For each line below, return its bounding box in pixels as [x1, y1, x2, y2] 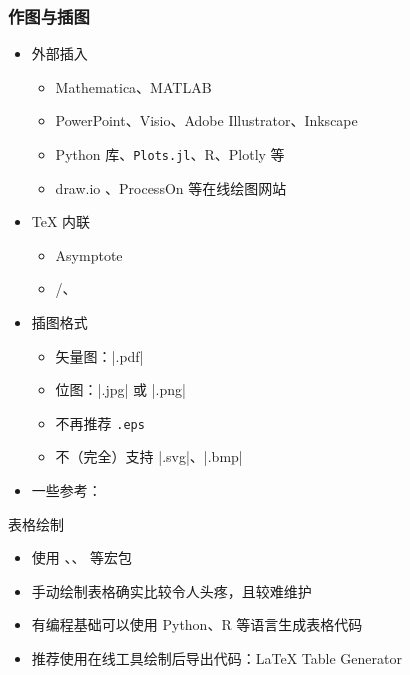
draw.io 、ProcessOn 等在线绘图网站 [55, 177, 287, 198]
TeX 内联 [31, 211, 91, 232]
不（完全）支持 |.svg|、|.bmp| [55, 446, 243, 467]
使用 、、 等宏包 [31, 547, 133, 568]
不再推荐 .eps [55, 412, 145, 433]
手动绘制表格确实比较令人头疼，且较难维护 [31, 580, 312, 601]
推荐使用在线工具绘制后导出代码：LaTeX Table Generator [31, 648, 402, 669]
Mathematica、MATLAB [55, 76, 212, 97]
